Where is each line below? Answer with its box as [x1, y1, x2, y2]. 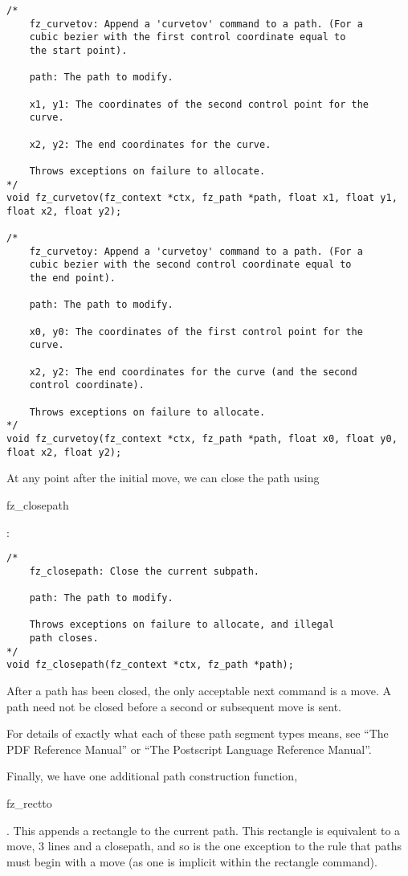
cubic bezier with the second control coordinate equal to [29, 259, 352, 271]
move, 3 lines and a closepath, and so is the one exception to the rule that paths [6, 837, 402, 854]
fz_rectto [6, 794, 52, 811]
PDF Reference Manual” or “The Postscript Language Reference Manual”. [6, 740, 372, 757]
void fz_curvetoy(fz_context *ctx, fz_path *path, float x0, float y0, [6, 433, 398, 444]
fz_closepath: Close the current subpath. [29, 565, 259, 577]
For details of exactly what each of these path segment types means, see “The [6, 725, 389, 742]
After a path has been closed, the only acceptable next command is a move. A [6, 682, 391, 698]
